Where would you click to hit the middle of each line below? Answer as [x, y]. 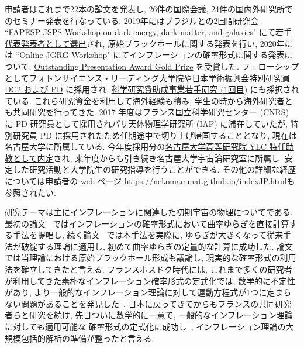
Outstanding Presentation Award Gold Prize [114, 66]
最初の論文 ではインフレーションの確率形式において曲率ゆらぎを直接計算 [147, 223]
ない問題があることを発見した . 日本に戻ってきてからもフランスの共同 [140, 303]
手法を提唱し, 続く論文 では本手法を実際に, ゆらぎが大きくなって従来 [148, 235]
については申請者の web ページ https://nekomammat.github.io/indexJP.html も [150, 180]
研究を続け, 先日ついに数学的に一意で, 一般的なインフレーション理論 [161, 315]
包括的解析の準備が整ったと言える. [87, 338]
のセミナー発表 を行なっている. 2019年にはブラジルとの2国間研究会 [132, 20]
